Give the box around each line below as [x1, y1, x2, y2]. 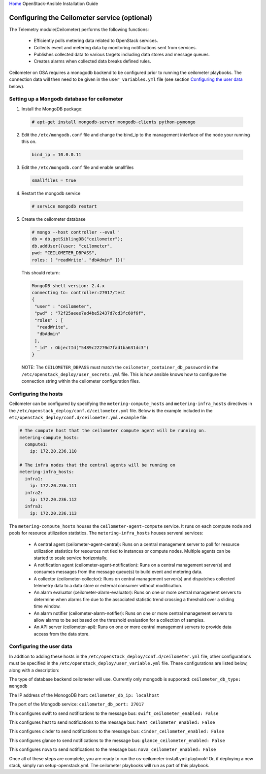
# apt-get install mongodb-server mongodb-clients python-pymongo [32, 119, 196, 125]
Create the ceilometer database [21, 216, 86, 222]
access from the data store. [33, 631, 90, 637]
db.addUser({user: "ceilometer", [32, 243, 113, 249]
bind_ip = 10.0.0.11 [32, 152, 81, 158]
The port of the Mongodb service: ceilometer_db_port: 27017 [9, 701, 144, 707]
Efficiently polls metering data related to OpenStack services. [33, 37, 158, 44]
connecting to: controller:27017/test [32, 290, 126, 295]
